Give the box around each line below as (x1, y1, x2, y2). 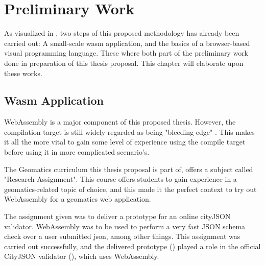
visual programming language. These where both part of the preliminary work (4, 47, 249, 58)
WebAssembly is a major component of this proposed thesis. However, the (4, 116, 236, 127)
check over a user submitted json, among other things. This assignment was (4, 231, 240, 242)
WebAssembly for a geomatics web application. (4, 194, 151, 204)
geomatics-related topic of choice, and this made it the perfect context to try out (4, 183, 257, 194)
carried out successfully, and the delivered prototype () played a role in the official (4, 240, 261, 251)
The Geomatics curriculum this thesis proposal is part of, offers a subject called (4, 163, 253, 174)
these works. (4, 67, 42, 78)
